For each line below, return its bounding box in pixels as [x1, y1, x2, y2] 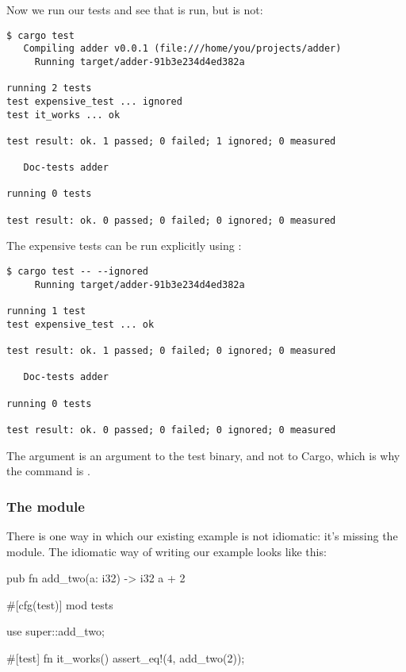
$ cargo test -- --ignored [6, 266, 148, 278]
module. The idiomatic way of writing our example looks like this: [6, 543, 327, 559]
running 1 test [6, 305, 86, 317]
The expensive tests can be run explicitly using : [6, 237, 242, 254]
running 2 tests [6, 83, 92, 94]
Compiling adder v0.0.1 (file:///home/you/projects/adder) [23, 43, 342, 55]
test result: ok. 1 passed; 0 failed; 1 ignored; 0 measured [6, 135, 336, 147]
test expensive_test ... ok [6, 318, 155, 330]
